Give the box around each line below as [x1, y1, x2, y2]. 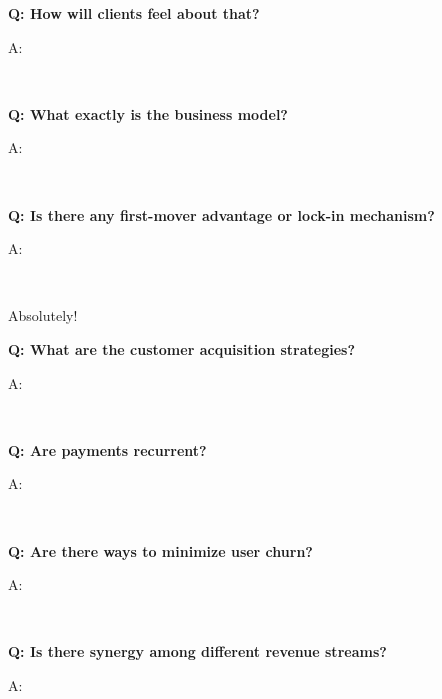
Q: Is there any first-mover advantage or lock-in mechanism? [8, 204, 435, 225]
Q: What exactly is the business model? [8, 103, 288, 124]
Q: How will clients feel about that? [8, 3, 260, 23]
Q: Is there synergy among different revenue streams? [8, 641, 387, 662]
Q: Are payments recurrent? [8, 439, 207, 460]
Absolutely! [8, 305, 78, 326]
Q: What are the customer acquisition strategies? [8, 338, 356, 359]
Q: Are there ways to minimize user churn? [8, 540, 313, 561]
